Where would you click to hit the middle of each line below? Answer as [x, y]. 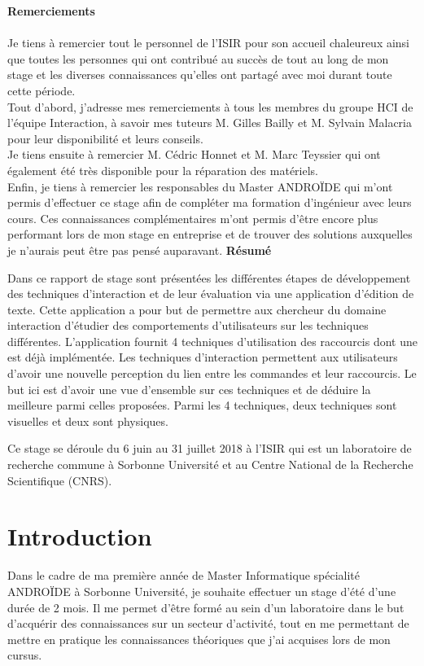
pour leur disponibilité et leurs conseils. [105, 138]
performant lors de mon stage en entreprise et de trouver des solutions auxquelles [210, 234]
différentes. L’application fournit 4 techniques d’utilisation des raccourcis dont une [212, 341]
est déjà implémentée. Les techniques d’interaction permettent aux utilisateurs [203, 357]
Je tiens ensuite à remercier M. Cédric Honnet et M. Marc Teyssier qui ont [194, 154]
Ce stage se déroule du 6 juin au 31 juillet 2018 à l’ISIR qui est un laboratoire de [210, 448]
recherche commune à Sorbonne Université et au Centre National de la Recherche [210, 464]
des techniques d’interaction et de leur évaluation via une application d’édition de [211, 294]
